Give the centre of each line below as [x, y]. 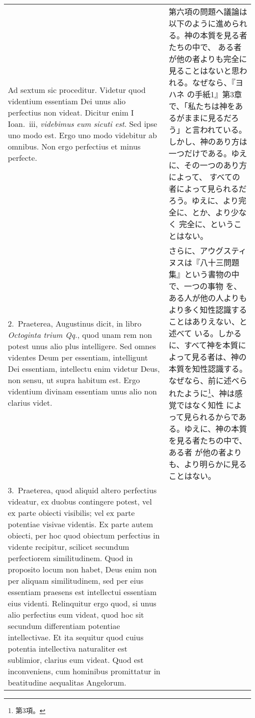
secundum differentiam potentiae [64, 626]
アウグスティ [223, 251]
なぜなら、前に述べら [208, 380]
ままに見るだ [207, 118]
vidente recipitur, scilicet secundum [69, 547]
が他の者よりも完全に [208, 59]
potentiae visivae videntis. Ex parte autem [81, 524]
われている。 [223, 130]
